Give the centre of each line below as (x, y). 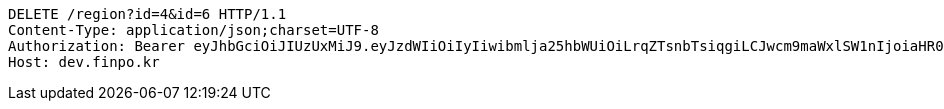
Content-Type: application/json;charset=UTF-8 (193, 30)
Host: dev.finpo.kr (84, 62)
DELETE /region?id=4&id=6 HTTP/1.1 (147, 14)
